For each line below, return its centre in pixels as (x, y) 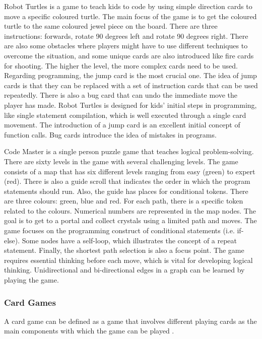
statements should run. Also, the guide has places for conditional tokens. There (126, 191)
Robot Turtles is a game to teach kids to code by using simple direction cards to (128, 6)
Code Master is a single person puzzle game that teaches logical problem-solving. (129, 151)
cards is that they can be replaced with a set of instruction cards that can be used (131, 85)
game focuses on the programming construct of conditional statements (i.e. (119, 230)
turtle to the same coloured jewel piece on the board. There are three (111, 26)
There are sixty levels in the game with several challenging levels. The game (121, 161)
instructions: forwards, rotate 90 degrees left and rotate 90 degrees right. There (126, 36)
